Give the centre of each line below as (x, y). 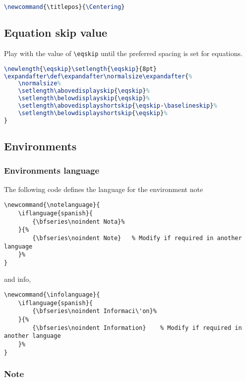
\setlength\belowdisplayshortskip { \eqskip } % (93, 113)
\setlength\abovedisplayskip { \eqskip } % (84, 91)
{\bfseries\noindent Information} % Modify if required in (137, 328)
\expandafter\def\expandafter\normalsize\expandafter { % (98, 76)
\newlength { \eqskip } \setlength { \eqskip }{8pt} (80, 69)
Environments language (52, 170)
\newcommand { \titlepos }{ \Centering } (64, 7)
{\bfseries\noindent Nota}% (79, 222)
